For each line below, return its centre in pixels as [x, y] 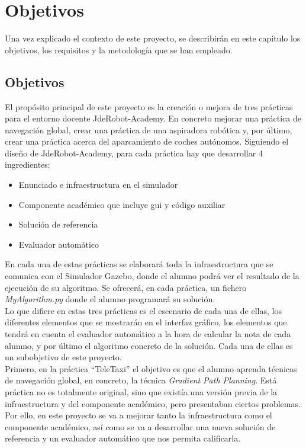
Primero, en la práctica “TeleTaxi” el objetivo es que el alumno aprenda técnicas [151, 368]
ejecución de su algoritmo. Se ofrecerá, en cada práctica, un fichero [126, 287]
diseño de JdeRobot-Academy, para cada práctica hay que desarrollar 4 [134, 153]
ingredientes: [28, 164]
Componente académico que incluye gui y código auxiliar [122, 204]
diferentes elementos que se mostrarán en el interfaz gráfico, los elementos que [146, 322]
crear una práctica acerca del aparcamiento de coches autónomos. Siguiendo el [147, 141]
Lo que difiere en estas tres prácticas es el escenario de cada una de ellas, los [143, 310]
